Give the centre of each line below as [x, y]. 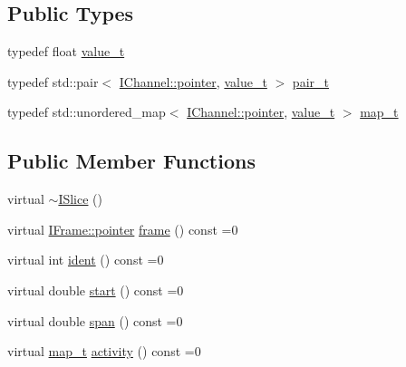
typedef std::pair [53, 81]
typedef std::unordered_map [87, 112]
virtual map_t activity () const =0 [104, 351]
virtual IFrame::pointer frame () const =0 [123, 229]
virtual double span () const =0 [95, 320]
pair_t [310, 81]
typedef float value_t [66, 51]
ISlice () [81, 199]
